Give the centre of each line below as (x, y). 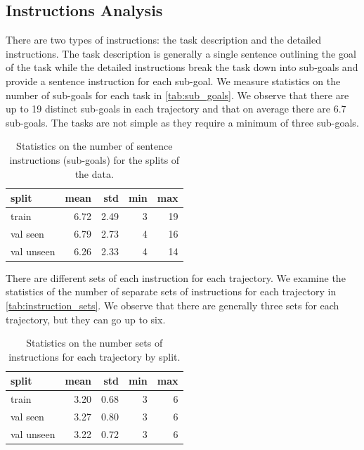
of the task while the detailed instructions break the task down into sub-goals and (182, 67)
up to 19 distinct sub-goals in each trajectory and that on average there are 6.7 (176, 109)
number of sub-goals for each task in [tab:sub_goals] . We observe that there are (177, 95)
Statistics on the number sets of (95, 343)
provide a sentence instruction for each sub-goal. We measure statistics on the (173, 81)
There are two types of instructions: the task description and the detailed (163, 40)
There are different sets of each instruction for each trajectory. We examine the (176, 277)
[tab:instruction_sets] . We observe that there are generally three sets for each (173, 305)
